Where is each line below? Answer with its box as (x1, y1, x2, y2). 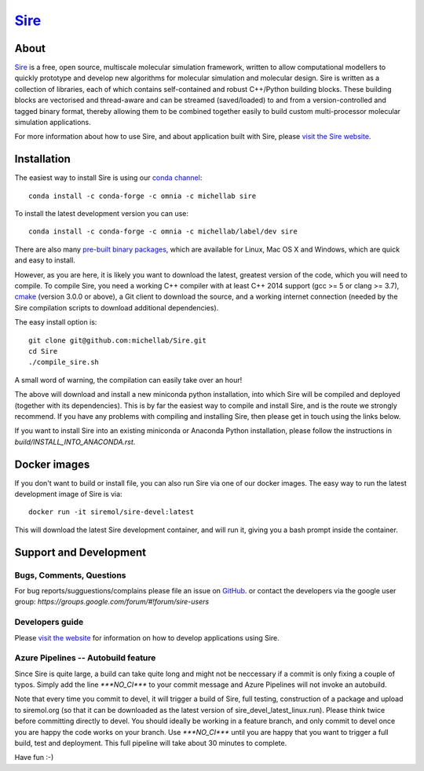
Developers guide (14, 617, 84, 628)
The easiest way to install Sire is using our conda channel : (14, 173, 203, 182)
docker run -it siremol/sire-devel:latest (28, 508, 195, 516)
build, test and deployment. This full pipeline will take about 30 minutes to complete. (14, 738, 287, 747)
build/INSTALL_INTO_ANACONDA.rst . (14, 437, 136, 446)
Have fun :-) (14, 753, 54, 762)
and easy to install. (14, 255, 76, 265)
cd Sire (28, 347, 58, 355)
